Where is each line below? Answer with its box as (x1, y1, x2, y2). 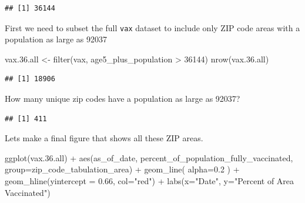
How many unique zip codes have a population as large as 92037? (5, 92, 240, 105)
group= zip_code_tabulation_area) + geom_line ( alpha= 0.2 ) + (5, 163, 240, 175)
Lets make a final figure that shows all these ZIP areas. (5, 132, 203, 144)
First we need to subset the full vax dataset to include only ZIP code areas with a (5, 21, 300, 34)
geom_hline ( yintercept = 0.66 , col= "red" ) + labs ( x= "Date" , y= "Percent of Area (5, 175, 294, 187)
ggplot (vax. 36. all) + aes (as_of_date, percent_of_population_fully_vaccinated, (5, 151, 293, 164)
